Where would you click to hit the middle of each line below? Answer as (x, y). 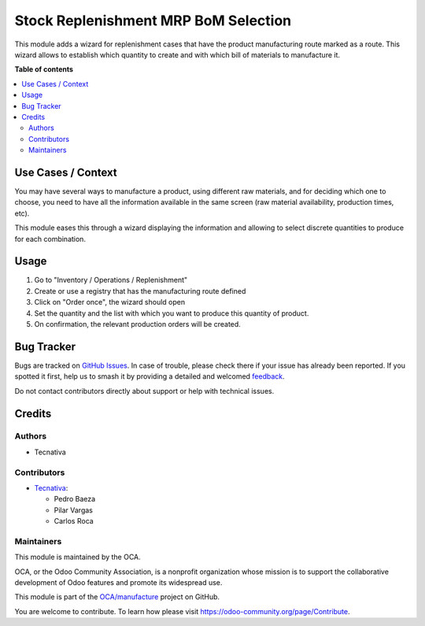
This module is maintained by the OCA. (78, 557)
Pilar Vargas (74, 510)
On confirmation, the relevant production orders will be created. (138, 324)
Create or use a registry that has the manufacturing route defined (140, 291)
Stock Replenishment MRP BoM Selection (153, 20)
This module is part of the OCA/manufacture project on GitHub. (117, 597)
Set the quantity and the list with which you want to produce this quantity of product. (172, 313)
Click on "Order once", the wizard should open (109, 302)
